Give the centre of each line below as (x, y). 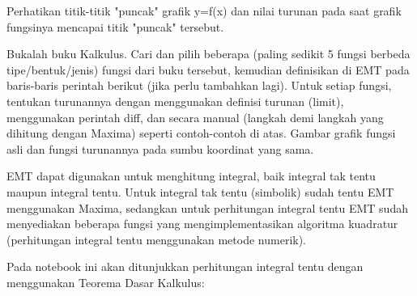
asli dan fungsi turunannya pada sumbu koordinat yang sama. (160, 148)
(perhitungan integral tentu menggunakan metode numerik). (157, 239)
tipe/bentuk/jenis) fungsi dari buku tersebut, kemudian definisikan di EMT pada (208, 69)
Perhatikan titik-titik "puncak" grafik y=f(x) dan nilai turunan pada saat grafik (204, 11)
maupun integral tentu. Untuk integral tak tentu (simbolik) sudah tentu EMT (200, 191)
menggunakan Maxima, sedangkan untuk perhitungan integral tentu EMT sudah (207, 207)
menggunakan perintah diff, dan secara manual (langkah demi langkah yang (195, 117)
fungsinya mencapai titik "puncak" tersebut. (115, 26)
